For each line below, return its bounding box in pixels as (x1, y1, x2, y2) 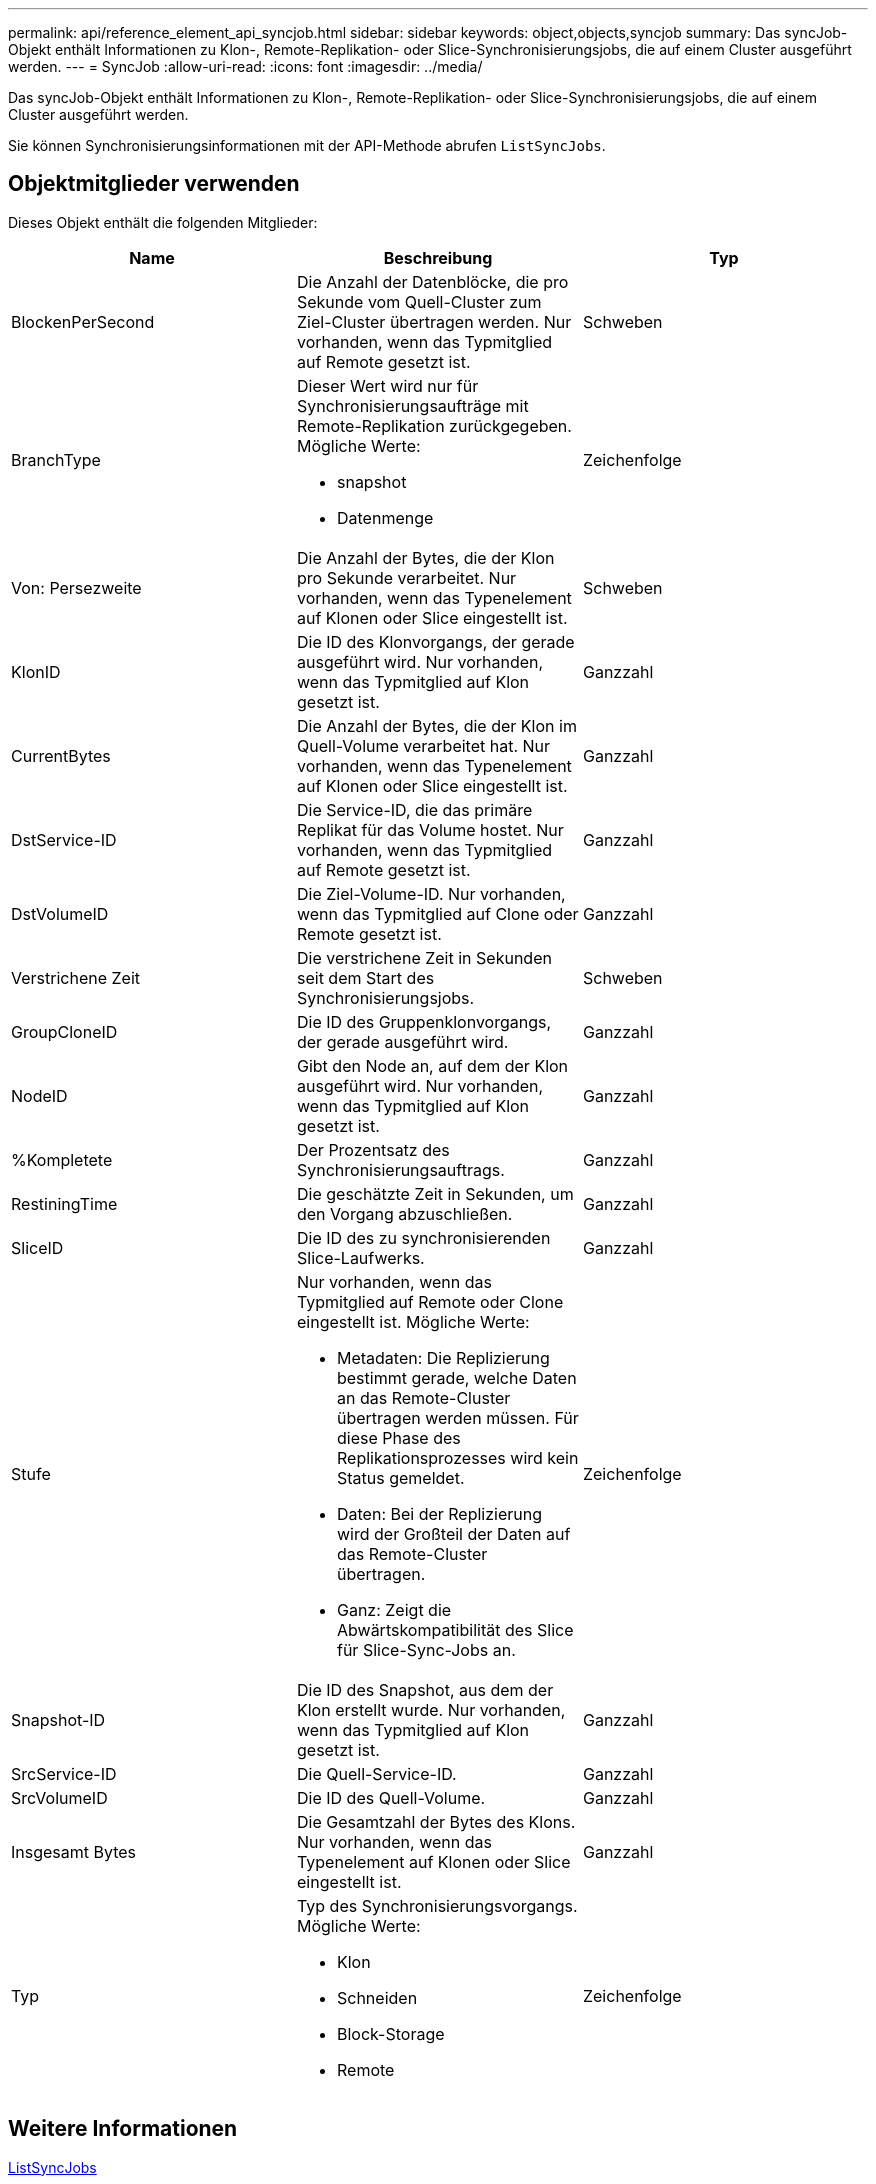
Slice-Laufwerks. (296, 1247, 425, 1268)
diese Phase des (336, 1427, 461, 1448)
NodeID (11, 1085, 68, 1106)
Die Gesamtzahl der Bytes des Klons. (296, 1811, 576, 1832)
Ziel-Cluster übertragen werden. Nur (296, 311, 572, 332)
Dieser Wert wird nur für (296, 375, 479, 396)
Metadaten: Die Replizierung (336, 1347, 550, 1368)
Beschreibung (383, 247, 493, 268)
